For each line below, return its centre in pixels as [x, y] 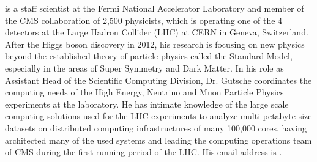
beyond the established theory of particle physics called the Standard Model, [149, 56]
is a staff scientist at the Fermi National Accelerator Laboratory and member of [155, 8]
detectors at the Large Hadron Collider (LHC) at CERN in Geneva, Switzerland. [157, 32]
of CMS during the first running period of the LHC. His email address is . [144, 152]
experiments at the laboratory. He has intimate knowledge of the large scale [147, 104]
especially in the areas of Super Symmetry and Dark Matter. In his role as [144, 68]
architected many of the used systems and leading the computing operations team [158, 140]
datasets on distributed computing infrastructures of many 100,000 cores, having [156, 127]
